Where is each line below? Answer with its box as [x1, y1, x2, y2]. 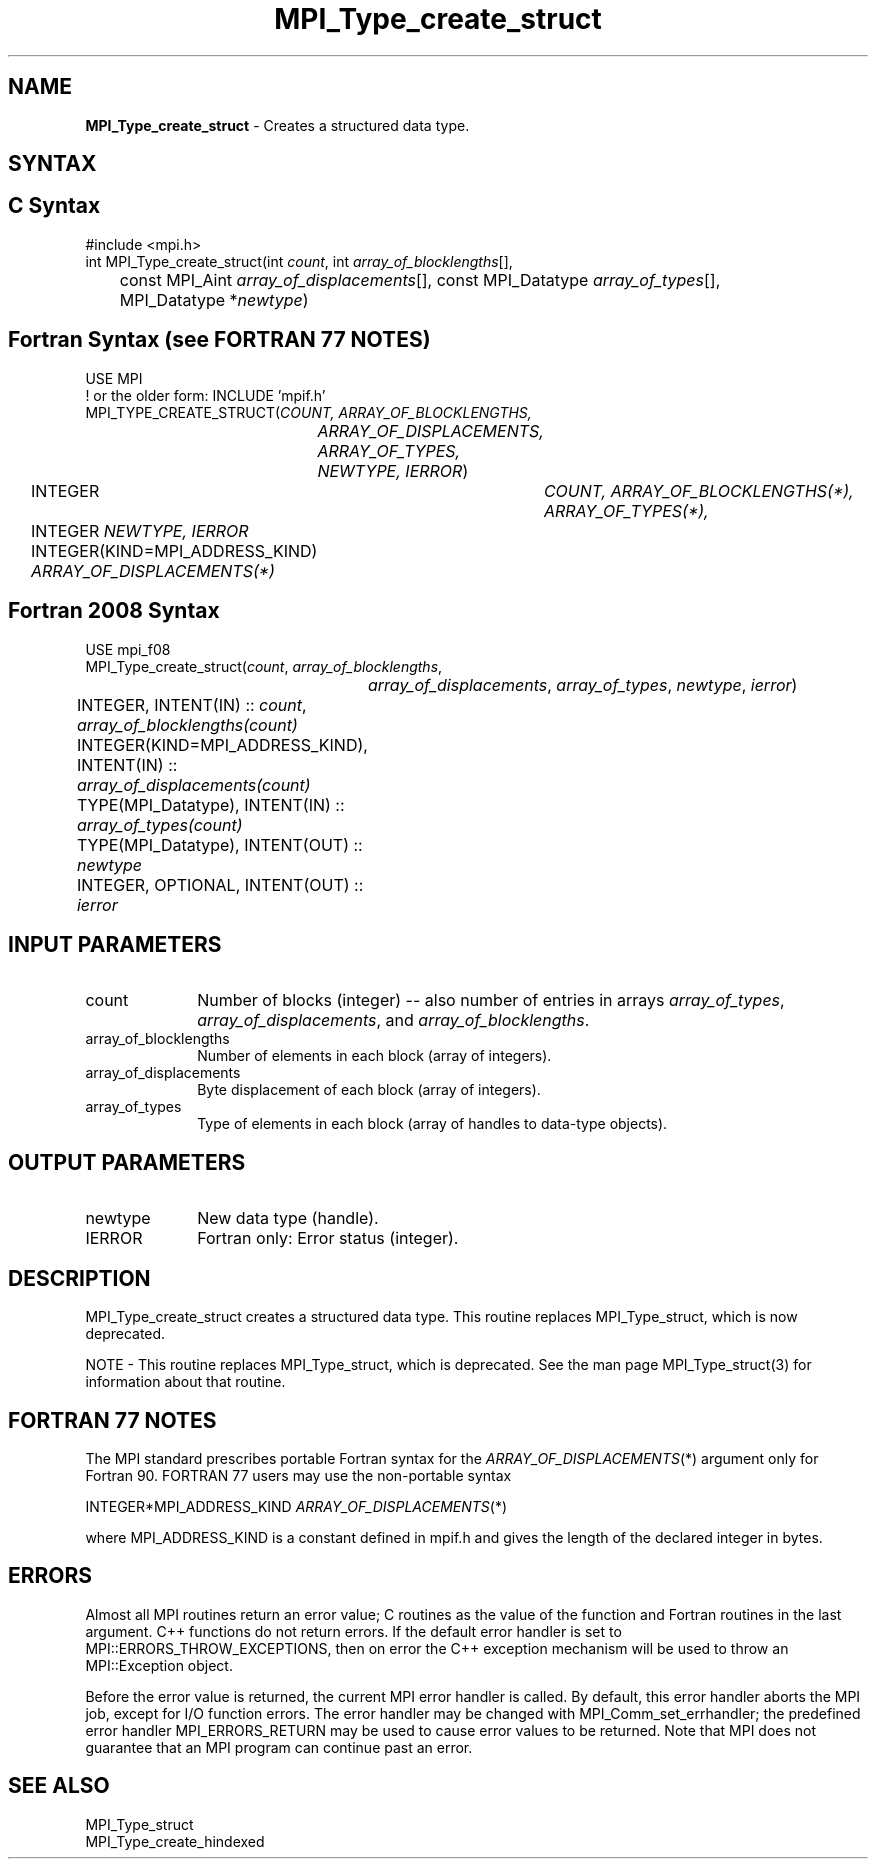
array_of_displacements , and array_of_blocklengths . [197, 1010, 590, 1031]
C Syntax [8, 193, 101, 219]
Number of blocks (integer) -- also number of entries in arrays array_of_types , [197, 990, 785, 1011]
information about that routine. [85, 1373, 286, 1391]
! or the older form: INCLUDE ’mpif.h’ [85, 386, 326, 404]
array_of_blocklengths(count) [76, 714, 298, 735]
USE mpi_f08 [85, 640, 171, 658]
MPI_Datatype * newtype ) [119, 289, 309, 310]
